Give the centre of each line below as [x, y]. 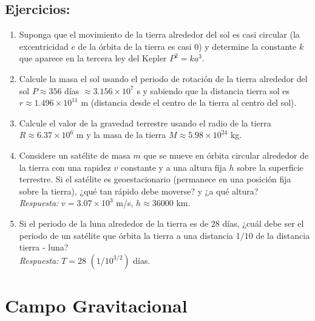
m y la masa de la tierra [121, 135]
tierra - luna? [44, 247]
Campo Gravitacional [96, 305]
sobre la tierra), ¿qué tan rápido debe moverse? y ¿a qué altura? [139, 191]
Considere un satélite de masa [75, 155]
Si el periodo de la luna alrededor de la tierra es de [114, 223]
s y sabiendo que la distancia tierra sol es [213, 90]
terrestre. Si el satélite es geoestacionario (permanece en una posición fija [155, 179]
